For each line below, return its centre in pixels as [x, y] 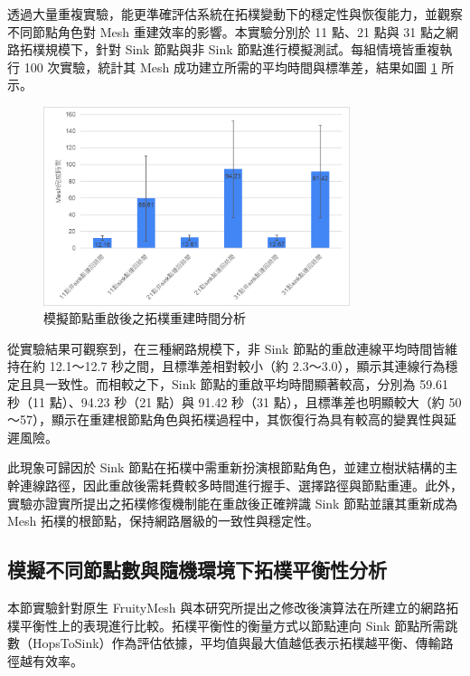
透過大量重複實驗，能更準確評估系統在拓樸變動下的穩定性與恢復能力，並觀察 [235, 14]
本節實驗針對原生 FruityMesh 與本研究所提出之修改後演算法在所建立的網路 [227, 607]
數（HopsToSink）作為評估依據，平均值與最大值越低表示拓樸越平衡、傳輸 [224, 643]
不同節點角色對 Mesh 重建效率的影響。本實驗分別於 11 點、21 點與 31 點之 [226, 31]
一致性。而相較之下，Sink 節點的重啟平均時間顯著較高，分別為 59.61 [247, 383]
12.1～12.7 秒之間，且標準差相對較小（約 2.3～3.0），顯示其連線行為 [247, 366]
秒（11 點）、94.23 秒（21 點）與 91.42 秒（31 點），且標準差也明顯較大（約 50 [235, 401]
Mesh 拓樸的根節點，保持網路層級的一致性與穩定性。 [164, 521]
